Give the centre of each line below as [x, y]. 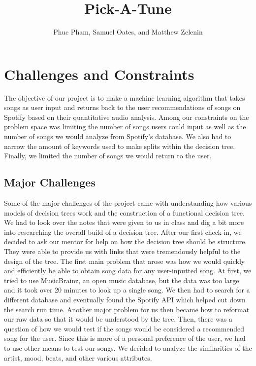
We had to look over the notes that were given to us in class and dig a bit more [124, 222]
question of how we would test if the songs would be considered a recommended [124, 328]
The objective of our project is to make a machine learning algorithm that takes [125, 97]
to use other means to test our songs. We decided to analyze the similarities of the [128, 348]
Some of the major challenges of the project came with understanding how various [128, 203]
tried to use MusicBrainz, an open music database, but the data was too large [122, 280]
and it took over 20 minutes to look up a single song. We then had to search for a [127, 290]
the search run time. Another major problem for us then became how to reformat [127, 309]
